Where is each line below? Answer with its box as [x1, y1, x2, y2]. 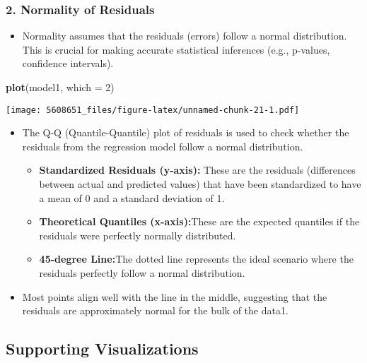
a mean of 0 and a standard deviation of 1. [39, 190, 225, 205]
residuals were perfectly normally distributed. [39, 227, 236, 242]
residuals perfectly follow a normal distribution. [39, 266, 245, 280]
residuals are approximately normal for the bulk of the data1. [22, 303, 289, 318]
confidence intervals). [22, 56, 114, 71]
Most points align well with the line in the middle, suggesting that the [22, 289, 327, 304]
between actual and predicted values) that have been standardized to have [39, 177, 361, 191]
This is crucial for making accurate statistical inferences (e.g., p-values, [22, 42, 330, 56]
